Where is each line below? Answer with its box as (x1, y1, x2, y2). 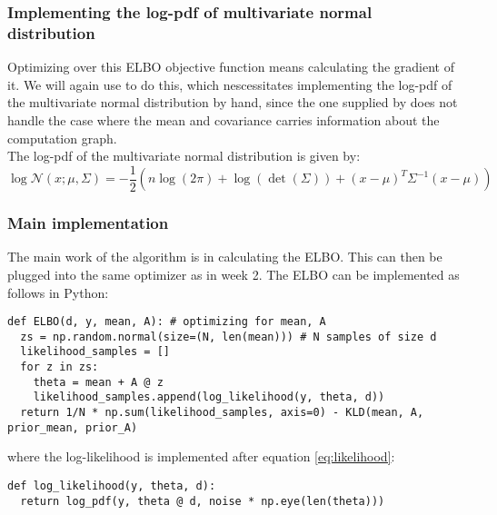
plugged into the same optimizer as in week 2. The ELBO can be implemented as (7, 264, 460, 283)
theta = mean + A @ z (33, 375, 164, 389)
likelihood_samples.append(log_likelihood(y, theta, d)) (33, 391, 385, 404)
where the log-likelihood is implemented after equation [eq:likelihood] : (7, 447, 395, 466)
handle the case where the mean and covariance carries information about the (7, 110, 440, 129)
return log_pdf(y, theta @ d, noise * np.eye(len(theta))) (20, 494, 385, 508)
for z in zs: (20, 361, 99, 374)
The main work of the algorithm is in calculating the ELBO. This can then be (7, 247, 442, 266)
